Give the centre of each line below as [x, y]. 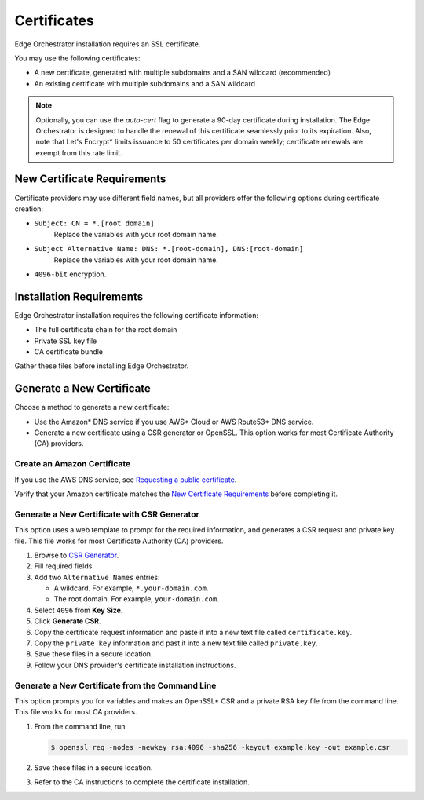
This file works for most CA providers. [76, 712]
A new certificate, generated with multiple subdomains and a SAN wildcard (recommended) [183, 73]
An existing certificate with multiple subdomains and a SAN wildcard [144, 83]
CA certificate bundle [69, 352]
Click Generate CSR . [68, 621]
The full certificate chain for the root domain [106, 330]
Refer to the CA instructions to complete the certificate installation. [142, 782]
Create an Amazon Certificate [73, 464]
